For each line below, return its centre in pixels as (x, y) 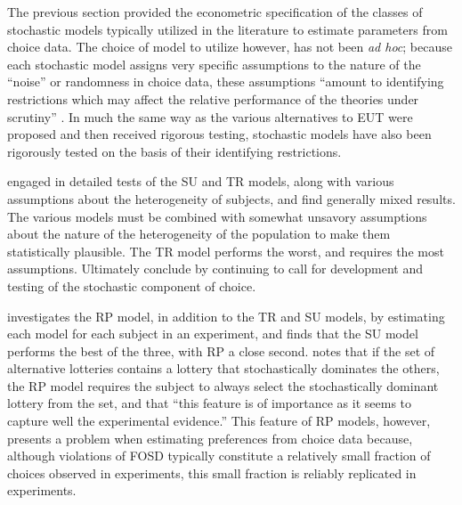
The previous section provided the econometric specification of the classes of (215, 12)
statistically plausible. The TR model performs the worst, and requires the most (226, 251)
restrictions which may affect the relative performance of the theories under (213, 98)
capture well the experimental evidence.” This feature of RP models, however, (219, 421)
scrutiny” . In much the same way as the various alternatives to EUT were (210, 116)
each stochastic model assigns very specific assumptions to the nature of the (214, 64)
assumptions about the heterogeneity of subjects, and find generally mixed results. (231, 198)
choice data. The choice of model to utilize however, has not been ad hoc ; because (230, 47)
